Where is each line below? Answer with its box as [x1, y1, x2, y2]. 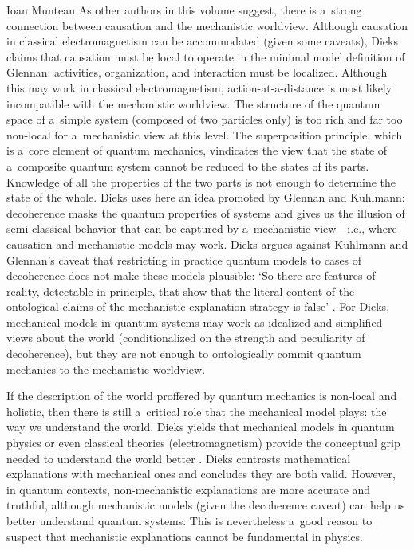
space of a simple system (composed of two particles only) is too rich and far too [6, 111, 403, 128]
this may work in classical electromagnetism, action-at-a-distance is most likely [6, 79, 392, 96]
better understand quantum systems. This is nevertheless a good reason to [6, 513, 373, 528]
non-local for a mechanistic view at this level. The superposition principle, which [6, 126, 403, 143]
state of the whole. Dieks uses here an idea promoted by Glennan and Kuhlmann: [6, 189, 405, 206]
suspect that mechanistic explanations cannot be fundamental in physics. [6, 528, 363, 544]
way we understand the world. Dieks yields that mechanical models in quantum [6, 418, 395, 435]
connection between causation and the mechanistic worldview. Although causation [6, 17, 408, 33]
